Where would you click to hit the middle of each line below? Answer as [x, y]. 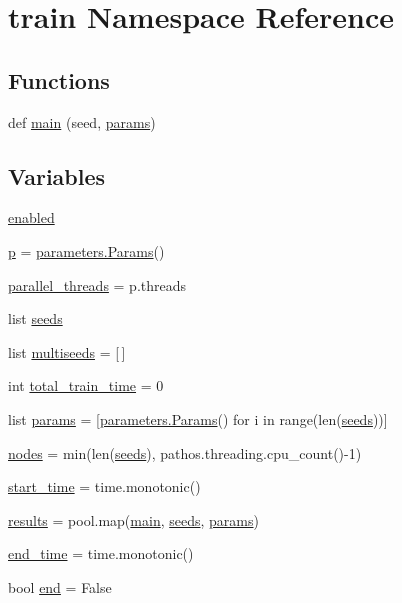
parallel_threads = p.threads [97, 284]
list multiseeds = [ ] [67, 351]
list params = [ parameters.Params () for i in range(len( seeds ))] [198, 418]
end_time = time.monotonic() [101, 553]
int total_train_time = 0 [86, 385]
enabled [31, 217]
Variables [57, 175]
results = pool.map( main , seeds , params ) [133, 519]
